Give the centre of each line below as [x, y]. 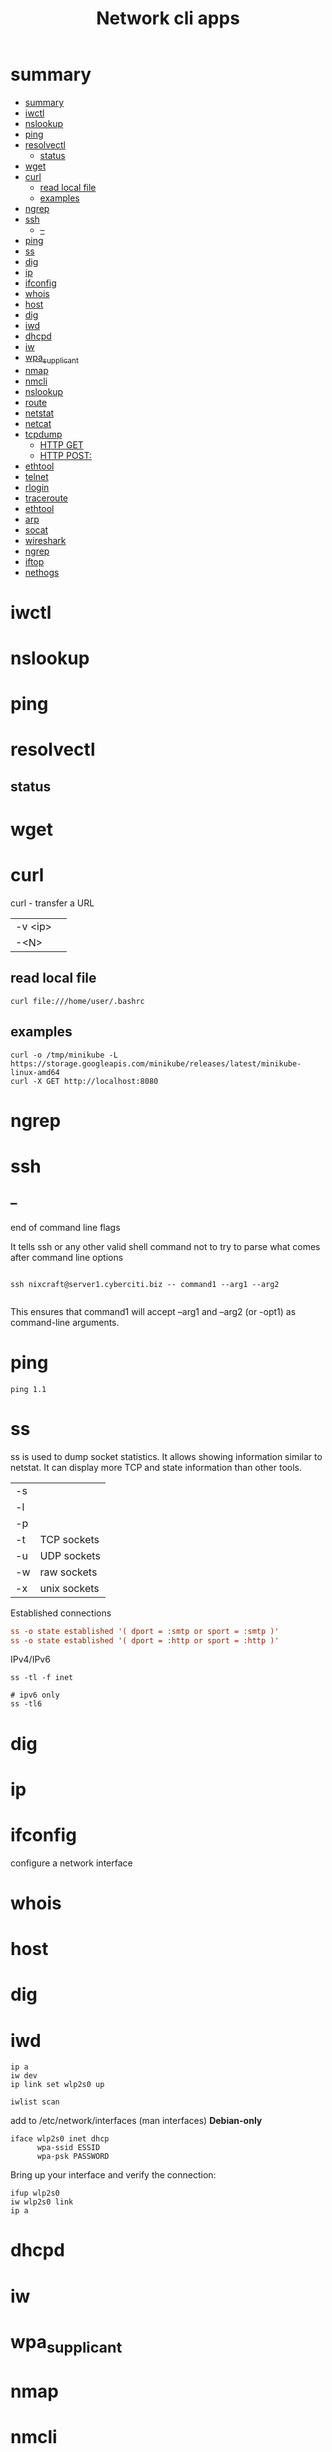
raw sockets [68, 1572]
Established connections [61, 1613]
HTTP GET [61, 444]
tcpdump [43, 434]
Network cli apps [168, 18]
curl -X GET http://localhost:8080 [84, 1081]
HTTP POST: [66, 455]
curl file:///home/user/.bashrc [77, 1001]
